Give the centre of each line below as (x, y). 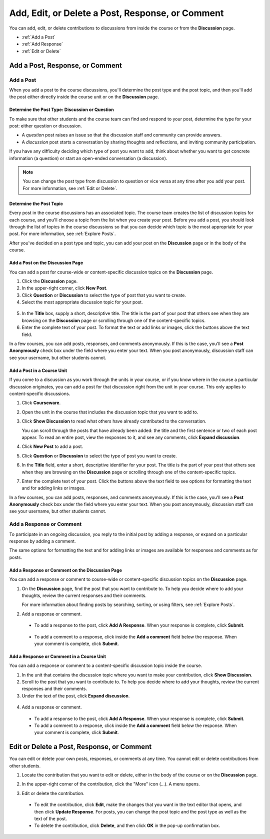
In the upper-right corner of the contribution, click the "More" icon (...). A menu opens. (111, 784)
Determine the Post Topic (36, 203)
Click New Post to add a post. (52, 446)
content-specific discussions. (40, 393)
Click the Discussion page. (50, 281)
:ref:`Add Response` (42, 44)
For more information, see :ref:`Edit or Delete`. (70, 188)
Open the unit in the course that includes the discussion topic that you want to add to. (110, 412)
